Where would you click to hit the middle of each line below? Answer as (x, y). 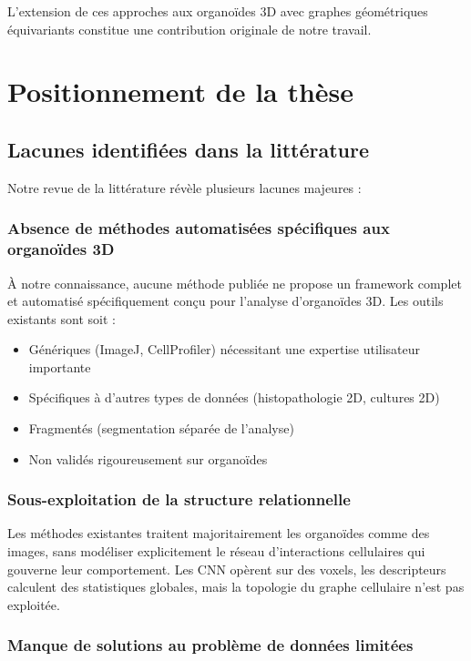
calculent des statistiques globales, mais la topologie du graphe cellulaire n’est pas (236, 587)
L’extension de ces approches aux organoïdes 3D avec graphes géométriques (218, 11)
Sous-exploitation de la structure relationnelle (179, 499)
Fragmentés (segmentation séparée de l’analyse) (161, 428)
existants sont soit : (61, 318)
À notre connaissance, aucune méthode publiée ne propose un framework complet (235, 283)
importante (60, 366)
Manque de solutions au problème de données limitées (210, 645)
